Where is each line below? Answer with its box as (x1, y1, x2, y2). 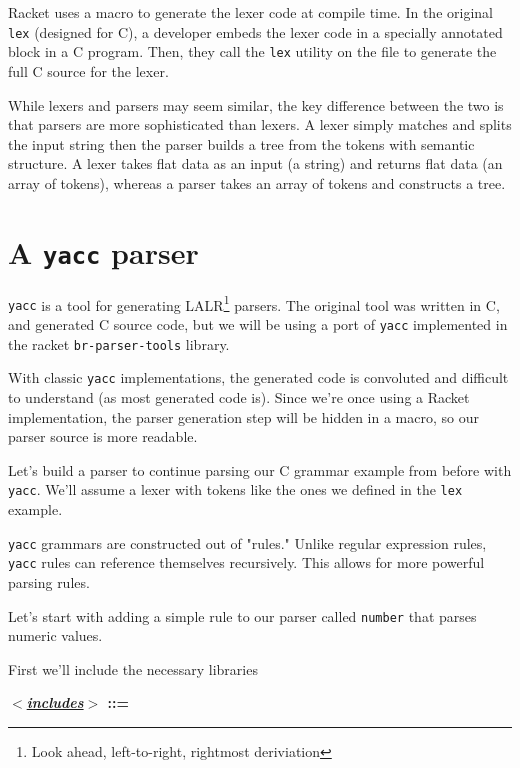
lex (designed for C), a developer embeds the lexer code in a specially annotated (8, 21, 503, 42)
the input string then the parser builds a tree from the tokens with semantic (8, 133, 475, 154)
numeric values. (8, 625, 103, 646)
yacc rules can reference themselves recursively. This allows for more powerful (8, 552, 485, 573)
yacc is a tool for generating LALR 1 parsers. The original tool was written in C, (8, 291, 500, 315)
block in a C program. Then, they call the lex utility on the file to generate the (8, 41, 497, 62)
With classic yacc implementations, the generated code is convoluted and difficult (8, 367, 509, 388)
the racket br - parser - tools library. (8, 333, 230, 354)
